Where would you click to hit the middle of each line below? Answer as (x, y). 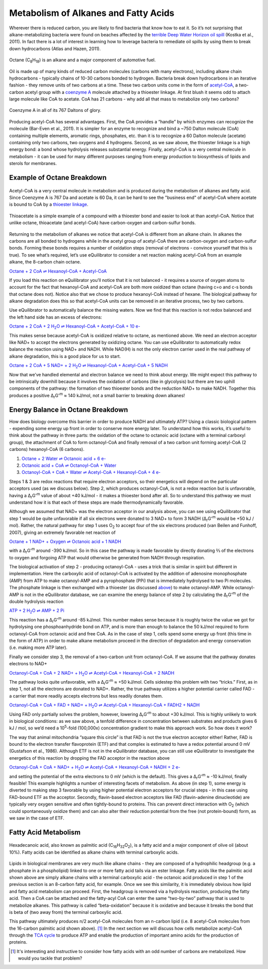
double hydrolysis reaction (36, 602)
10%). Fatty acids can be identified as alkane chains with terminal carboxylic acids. (94, 852)
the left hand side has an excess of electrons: (56, 317)
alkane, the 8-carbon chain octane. (45, 262)
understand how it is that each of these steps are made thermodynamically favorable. (97, 502)
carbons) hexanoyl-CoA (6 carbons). (47, 449)
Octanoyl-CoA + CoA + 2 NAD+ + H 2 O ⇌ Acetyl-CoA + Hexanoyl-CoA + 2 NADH (92, 673)
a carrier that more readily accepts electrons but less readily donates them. (86, 696)
